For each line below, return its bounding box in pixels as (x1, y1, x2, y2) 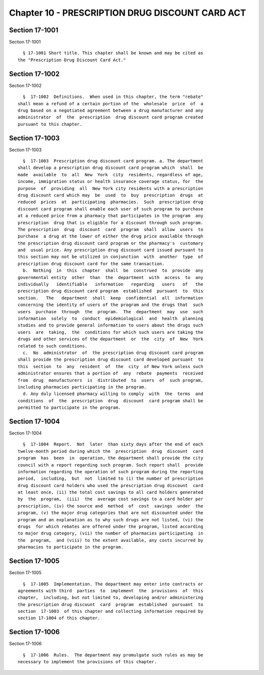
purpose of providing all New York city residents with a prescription (18, 186, 203, 191)
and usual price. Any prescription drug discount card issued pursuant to (18, 247, 203, 253)
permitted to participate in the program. (18, 405, 121, 411)
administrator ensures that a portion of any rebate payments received (18, 371, 203, 376)
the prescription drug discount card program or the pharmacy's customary (18, 240, 203, 246)
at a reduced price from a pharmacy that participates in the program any (18, 213, 203, 219)
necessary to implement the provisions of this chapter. (18, 659, 157, 665)
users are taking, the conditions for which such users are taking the (18, 329, 203, 335)
